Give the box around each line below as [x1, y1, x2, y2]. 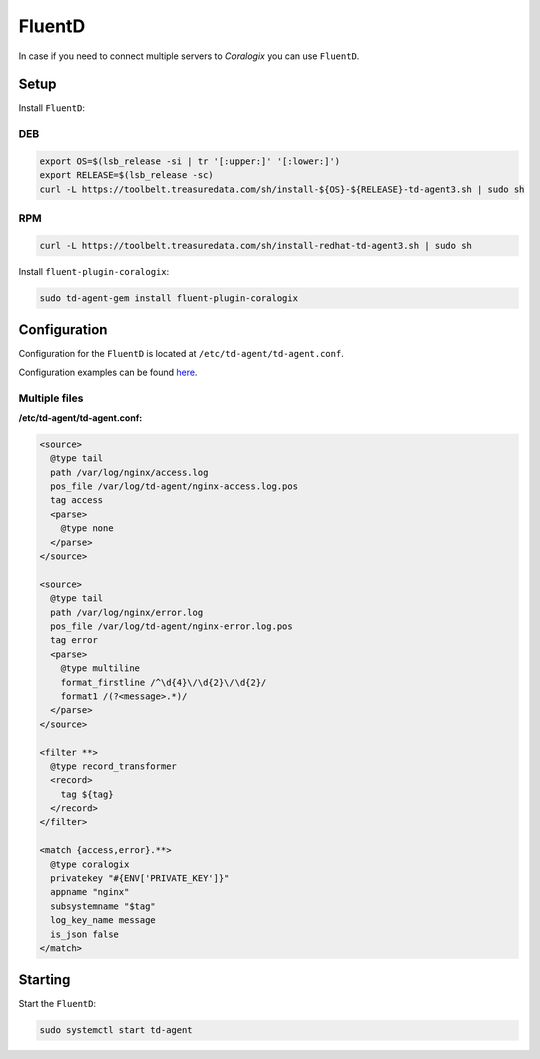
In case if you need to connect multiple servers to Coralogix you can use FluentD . [18, 50, 360, 62]
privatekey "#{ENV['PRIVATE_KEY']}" [50, 873, 230, 884]
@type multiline [60, 663, 140, 674]
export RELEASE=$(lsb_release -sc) [39, 170, 214, 181]
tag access [50, 495, 104, 506]
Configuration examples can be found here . [18, 366, 198, 378]
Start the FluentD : [18, 998, 97, 1010]
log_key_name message [50, 915, 157, 926]
